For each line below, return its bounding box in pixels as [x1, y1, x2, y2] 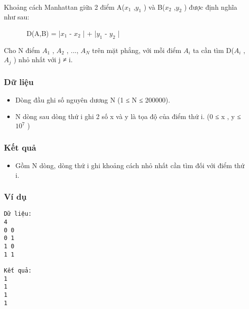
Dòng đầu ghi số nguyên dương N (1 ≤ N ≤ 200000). [15, 95, 170, 105]
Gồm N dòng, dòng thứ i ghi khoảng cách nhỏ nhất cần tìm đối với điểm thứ [15, 160, 245, 171]
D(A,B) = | [26, 28, 61, 38]
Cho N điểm [4, 45, 40, 55]
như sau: [4, 12, 30, 22]
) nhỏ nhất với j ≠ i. [13, 54, 73, 65]
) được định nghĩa [184, 1, 237, 12]
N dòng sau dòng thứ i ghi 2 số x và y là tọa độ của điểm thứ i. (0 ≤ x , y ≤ [15, 111, 241, 121]
